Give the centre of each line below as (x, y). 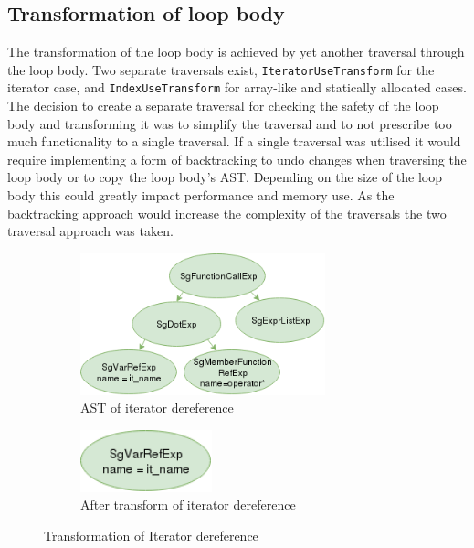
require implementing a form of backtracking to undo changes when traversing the (237, 159)
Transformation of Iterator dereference (151, 536)
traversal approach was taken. (90, 231)
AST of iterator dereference (157, 408)
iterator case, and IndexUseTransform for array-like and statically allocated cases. (237, 87)
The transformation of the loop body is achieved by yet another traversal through (236, 52)
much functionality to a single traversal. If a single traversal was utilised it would (234, 141)
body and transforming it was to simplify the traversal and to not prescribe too (230, 123)
